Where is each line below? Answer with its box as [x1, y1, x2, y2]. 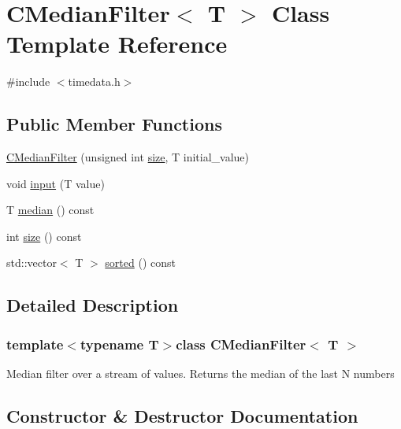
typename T [80, 334, 159, 353]
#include [6, 73, 50, 90]
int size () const [6, 227, 82, 244]
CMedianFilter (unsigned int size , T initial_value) [6, 149, 250, 165]
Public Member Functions [6, 112, 222, 136]
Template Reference [6, 28, 228, 60]
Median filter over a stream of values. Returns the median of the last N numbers [6, 365, 395, 382]
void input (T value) [6, 175, 105, 191]
